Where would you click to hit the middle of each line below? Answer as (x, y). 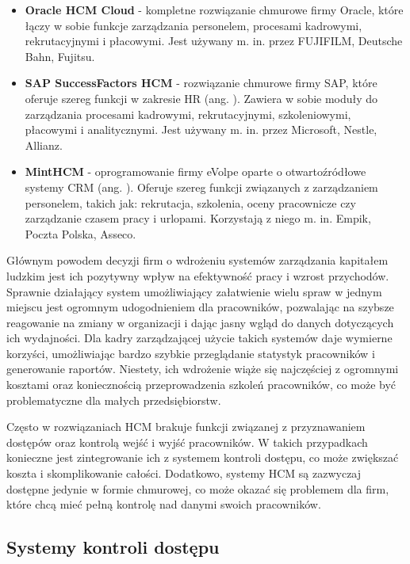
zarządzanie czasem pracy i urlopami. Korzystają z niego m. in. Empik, (198, 218)
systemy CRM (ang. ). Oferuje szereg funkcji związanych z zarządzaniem (201, 187)
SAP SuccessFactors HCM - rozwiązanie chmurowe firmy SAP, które (201, 83)
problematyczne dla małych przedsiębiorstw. (114, 400)
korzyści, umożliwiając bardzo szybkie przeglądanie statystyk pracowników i (191, 353)
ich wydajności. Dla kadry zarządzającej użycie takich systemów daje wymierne (199, 338)
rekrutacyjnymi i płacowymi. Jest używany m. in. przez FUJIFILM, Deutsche (214, 41)
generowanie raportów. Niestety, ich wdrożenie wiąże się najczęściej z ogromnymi (203, 369)
